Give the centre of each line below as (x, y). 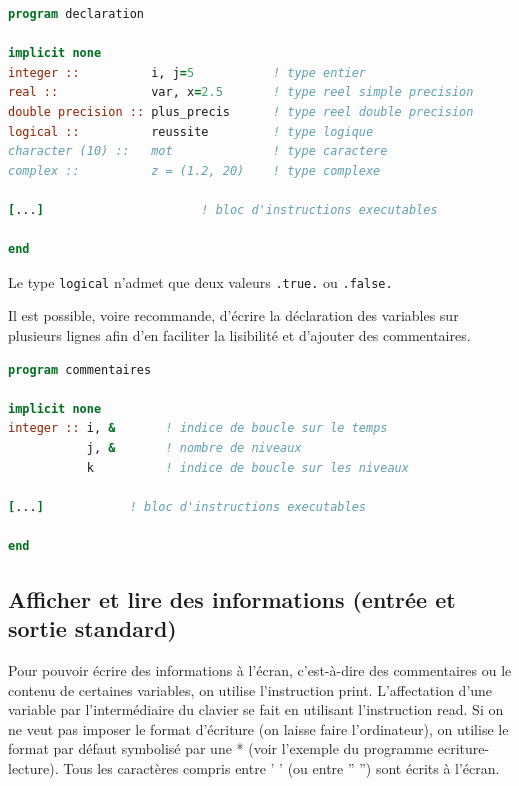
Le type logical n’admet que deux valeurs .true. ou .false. (200, 281)
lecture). (33, 768)
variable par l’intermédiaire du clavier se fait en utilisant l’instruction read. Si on (256, 709)
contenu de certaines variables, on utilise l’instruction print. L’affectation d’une (250, 689)
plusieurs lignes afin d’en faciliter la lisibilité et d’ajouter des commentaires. (239, 334)
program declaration (76, 14)
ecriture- (463, 748)
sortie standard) (92, 628)
